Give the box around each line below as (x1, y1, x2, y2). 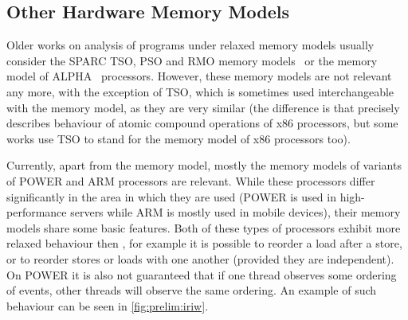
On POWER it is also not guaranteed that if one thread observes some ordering (6, 266, 397, 283)
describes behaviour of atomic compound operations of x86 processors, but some (6, 115, 398, 131)
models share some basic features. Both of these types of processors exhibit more (6, 219, 401, 236)
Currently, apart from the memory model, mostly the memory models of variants (6, 157, 402, 174)
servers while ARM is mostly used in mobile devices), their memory (70, 204, 401, 220)
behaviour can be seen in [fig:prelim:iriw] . (6, 297, 209, 314)
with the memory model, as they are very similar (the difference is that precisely (6, 99, 400, 115)
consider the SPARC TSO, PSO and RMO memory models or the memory (6, 52, 378, 68)
